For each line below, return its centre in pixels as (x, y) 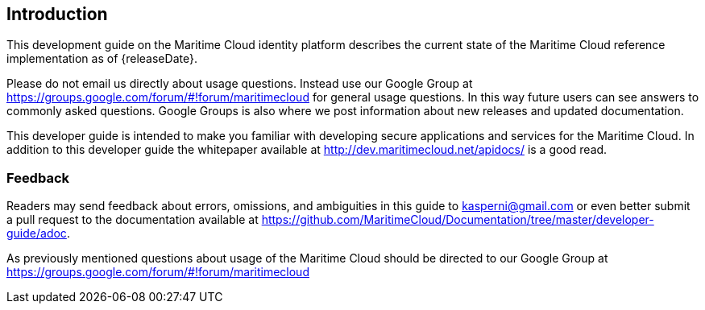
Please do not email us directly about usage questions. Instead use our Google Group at (240, 84)
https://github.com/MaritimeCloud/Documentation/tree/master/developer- (458, 220)
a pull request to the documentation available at (133, 220)
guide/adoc (37, 234)
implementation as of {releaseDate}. (102, 59)
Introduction (57, 14)
